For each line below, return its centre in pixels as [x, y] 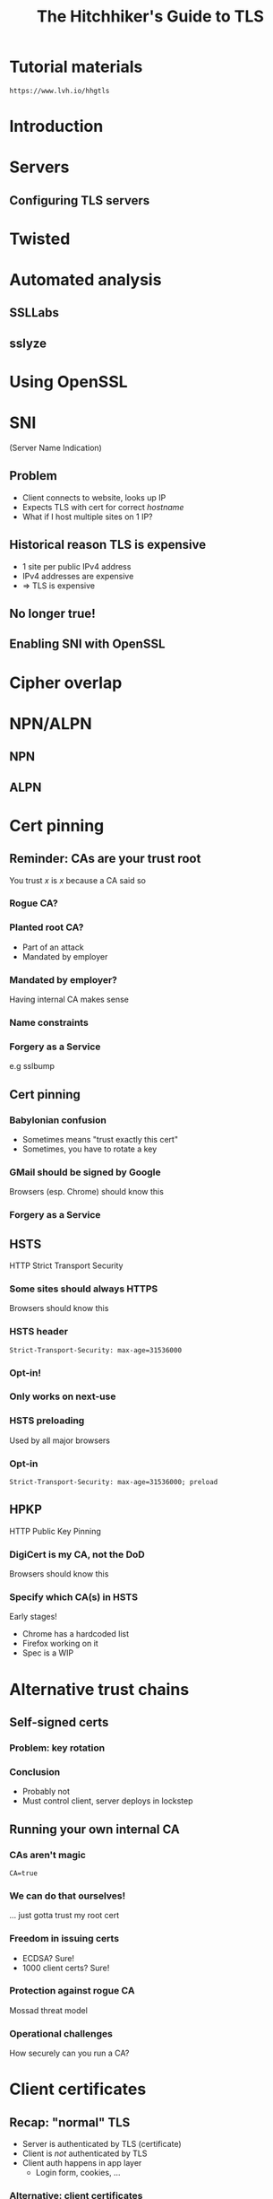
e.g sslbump [32, 1066]
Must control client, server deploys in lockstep [108, 1801]
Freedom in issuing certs [64, 1939]
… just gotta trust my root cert [64, 1916]
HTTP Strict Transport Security [66, 1265]
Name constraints [49, 1022]
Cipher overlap [66, 682]
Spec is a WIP [48, 1653]
